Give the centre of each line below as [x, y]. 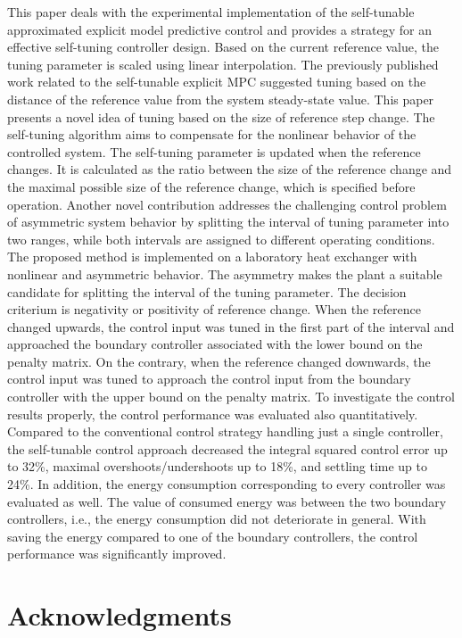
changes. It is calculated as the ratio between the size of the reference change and [230, 169]
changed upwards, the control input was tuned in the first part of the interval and [231, 326]
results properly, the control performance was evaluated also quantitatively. [213, 414]
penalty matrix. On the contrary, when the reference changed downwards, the [219, 361]
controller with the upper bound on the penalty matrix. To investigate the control [231, 397]
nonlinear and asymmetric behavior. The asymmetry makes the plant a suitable [225, 273]
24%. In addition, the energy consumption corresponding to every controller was [227, 484]
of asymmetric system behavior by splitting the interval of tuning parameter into [228, 222]
